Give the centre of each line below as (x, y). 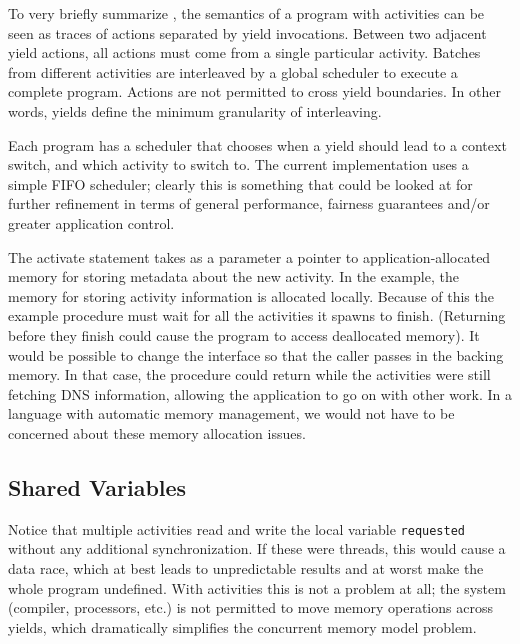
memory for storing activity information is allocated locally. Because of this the (251, 295)
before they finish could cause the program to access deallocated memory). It (244, 334)
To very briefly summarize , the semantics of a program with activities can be (246, 13)
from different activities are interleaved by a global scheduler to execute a (233, 71)
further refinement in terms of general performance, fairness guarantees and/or (249, 203)
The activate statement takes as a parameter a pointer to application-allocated (249, 256)
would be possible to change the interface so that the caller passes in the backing (256, 354)
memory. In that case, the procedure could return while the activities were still (249, 374)
